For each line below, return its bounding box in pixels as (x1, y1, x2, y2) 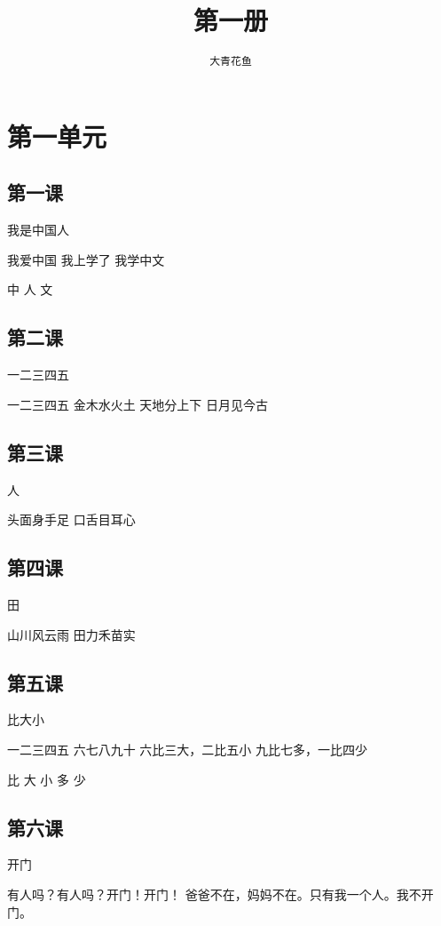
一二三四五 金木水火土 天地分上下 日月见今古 (7, 395, 268, 413)
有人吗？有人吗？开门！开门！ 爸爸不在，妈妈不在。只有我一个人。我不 (7, 884, 421, 903)
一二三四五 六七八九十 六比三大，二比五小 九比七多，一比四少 (7, 739, 367, 758)
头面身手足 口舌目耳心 (7, 510, 136, 529)
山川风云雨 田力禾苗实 (7, 625, 136, 643)
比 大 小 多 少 (7, 770, 86, 788)
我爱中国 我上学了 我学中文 (7, 250, 165, 268)
